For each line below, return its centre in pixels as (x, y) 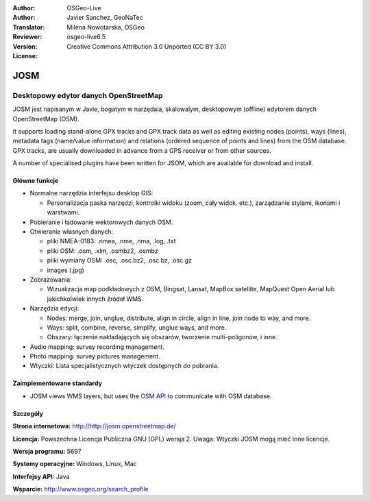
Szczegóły (28, 413)
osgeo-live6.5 (86, 37)
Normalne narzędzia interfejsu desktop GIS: (91, 193)
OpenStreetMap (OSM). (46, 119)
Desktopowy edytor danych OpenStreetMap (88, 95)
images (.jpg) (66, 270)
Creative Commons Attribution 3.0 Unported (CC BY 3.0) (147, 46)
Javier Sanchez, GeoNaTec (105, 18)
